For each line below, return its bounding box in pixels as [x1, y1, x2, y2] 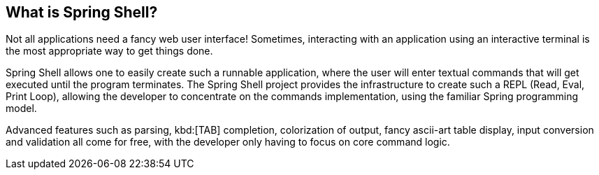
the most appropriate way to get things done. [6, 45, 213, 57]
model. [6, 102, 37, 115]
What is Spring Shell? [6, 3, 158, 21]
